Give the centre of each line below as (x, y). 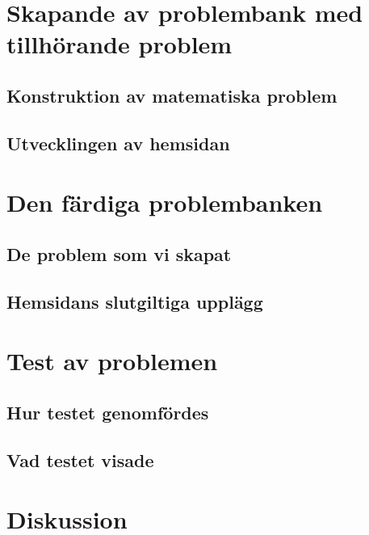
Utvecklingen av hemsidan (118, 143)
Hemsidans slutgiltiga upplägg (135, 301)
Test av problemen (112, 361)
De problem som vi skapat (119, 253)
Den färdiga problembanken (165, 202)
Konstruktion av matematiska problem (172, 95)
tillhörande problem (120, 44)
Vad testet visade (80, 459)
